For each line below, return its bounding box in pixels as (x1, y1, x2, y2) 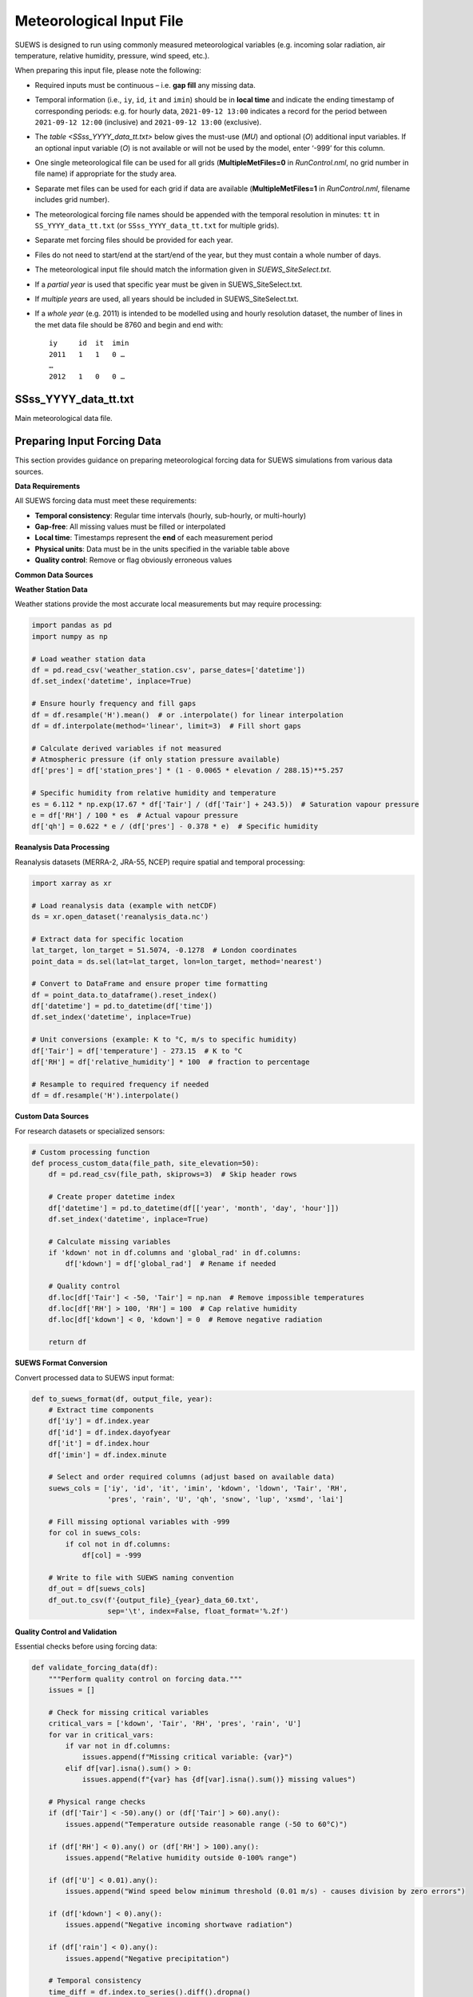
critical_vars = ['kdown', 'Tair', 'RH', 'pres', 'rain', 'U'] (48, 1719, 302, 1729)
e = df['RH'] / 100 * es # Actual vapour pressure (31, 811, 239, 820)
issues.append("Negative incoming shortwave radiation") (65, 1920, 293, 1929)
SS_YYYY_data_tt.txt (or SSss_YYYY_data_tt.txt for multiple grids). (34, 220, 280, 231)
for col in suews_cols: (48, 1528, 141, 1538)
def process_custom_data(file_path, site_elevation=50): (31, 1158, 260, 1168)
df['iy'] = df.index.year (48, 1416, 150, 1426)
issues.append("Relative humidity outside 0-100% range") (65, 1853, 297, 1862)
